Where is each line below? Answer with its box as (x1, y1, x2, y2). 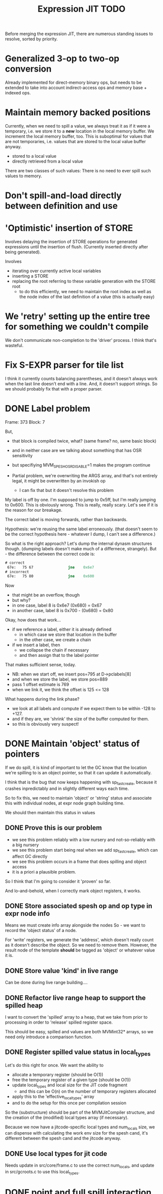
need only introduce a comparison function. (5, 1034, 93, 1040)
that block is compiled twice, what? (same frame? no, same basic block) (12, 438, 157, 444)
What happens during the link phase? (5, 696, 80, 702)
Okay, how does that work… (5, 617, 61, 623)
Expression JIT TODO (37, 3, 126, 15)
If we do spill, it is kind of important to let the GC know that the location (5, 765, 147, 770)
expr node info (5, 910, 50, 918)
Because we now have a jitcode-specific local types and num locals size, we (5, 1124, 155, 1131)
